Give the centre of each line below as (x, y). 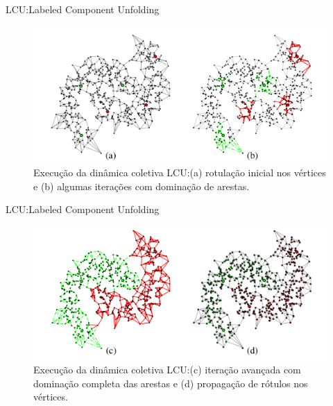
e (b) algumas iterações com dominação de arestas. (142, 186)
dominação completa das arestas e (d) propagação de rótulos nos (171, 383)
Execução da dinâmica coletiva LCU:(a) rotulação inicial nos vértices (180, 172)
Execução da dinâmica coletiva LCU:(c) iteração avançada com (167, 370)
